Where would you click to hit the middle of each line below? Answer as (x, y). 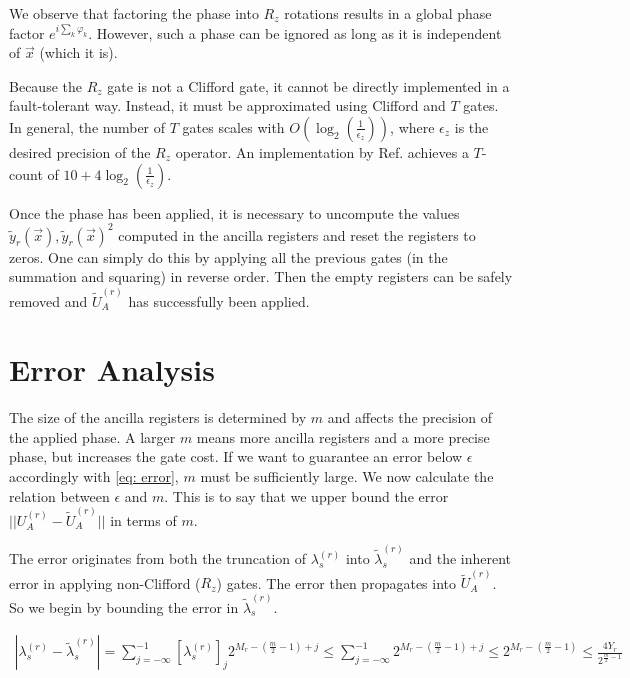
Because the (45, 85)
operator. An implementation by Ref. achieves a (322, 151)
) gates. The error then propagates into (336, 582)
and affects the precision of (410, 417)
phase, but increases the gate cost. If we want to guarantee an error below (236, 456)
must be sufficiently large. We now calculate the (347, 476)
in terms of (143, 519)
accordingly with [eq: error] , (94, 476)
